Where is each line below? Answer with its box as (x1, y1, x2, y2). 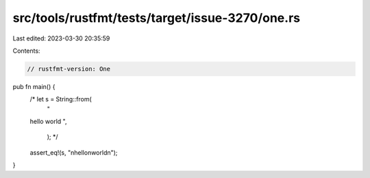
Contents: (12, 47, 40, 55)
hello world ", (29, 117, 67, 126)
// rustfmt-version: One (27, 65, 111, 73)
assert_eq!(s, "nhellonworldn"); (29, 148, 118, 157)
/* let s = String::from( (29, 95, 92, 103)
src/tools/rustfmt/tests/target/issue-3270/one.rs (12, 10, 301, 25)
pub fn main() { (12, 82, 56, 90)
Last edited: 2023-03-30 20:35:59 (12, 34, 110, 42)
